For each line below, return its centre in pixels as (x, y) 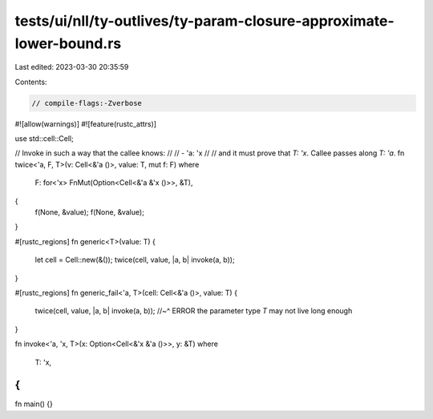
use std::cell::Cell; (44, 139)
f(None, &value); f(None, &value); (89, 212)
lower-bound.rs (68, 43)
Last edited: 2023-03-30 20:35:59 (72, 67)
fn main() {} (34, 404)
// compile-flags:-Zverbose (87, 103)
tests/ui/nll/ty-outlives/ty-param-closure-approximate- (204, 21)
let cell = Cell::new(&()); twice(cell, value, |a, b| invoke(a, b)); (135, 260)
